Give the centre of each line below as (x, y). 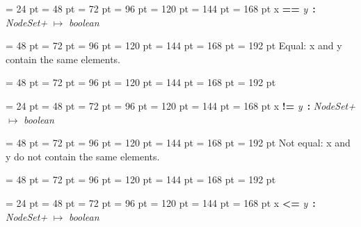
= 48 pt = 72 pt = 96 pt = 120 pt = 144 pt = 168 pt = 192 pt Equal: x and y (174, 45)
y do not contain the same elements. (83, 156)
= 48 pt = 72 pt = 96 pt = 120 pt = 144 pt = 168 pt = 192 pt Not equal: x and (178, 143)
